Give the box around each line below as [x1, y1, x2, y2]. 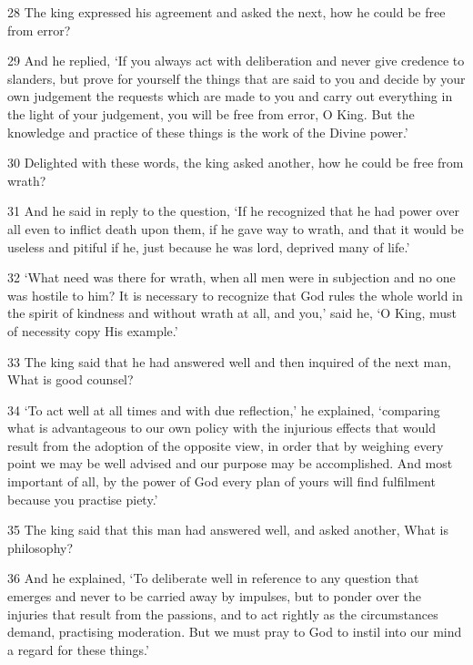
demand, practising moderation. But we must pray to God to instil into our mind [7, 622, 462, 641]
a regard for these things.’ [7, 639, 149, 659]
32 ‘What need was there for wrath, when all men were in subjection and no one [7, 268, 456, 287]
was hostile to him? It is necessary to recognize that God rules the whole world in [7, 285, 463, 304]
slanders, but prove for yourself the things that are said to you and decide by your [7, 68, 466, 87]
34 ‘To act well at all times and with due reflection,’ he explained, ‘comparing [7, 400, 440, 419]
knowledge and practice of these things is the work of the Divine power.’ [7, 122, 408, 141]
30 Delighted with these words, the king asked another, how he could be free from [7, 153, 464, 172]
